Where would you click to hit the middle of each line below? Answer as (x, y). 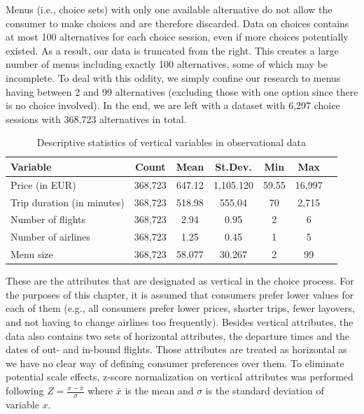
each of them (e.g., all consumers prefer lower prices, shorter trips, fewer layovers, (180, 308)
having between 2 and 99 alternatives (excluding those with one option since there (182, 91)
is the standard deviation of (265, 390)
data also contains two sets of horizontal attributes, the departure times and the (177, 335)
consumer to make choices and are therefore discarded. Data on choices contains (177, 23)
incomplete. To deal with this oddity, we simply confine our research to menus (173, 77)
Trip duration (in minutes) (68, 202)
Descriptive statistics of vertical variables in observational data (171, 142)
